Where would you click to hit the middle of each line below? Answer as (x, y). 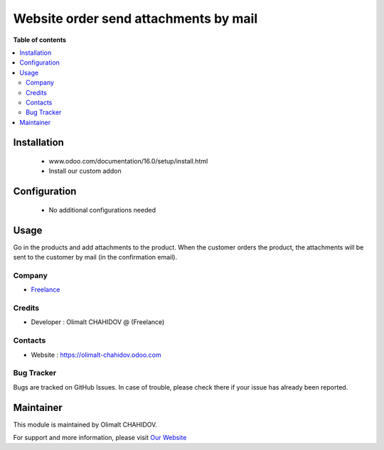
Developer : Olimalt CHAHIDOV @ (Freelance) (98, 322)
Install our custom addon (85, 171)
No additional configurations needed (102, 210)
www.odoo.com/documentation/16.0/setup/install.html (128, 161)
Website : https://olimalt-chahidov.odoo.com (96, 355)
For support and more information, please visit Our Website (100, 438)
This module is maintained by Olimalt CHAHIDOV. (85, 424)
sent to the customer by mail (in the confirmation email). (95, 257)
